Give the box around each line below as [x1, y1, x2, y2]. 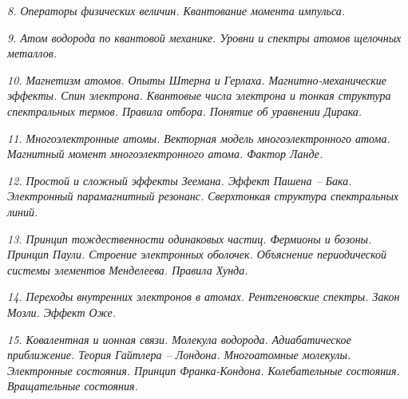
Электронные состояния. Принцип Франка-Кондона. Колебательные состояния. [7, 361, 400, 378]
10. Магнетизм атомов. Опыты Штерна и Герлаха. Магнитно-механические [7, 71, 387, 88]
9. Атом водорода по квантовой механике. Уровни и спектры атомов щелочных [7, 29, 402, 45]
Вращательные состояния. [7, 377, 138, 394]
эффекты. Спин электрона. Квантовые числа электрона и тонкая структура [7, 87, 391, 104]
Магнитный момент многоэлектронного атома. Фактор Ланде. [7, 145, 323, 162]
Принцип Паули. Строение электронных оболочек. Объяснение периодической [7, 246, 386, 263]
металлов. [7, 45, 57, 61]
